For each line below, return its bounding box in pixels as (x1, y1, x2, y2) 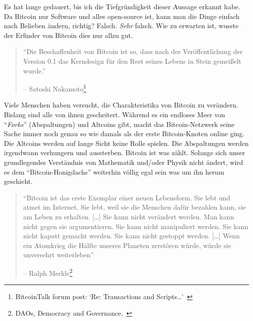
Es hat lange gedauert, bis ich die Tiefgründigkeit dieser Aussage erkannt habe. (4, 1, 240, 11)
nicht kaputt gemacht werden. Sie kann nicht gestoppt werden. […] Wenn (23, 231, 240, 241)
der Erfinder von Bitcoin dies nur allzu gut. (4, 30, 133, 40)
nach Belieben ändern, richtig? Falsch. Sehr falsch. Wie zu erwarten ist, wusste (4, 20, 239, 31)
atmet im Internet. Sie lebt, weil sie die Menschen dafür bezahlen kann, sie (23, 202, 246, 212)
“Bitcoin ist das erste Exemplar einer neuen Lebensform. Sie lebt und (23, 192, 231, 202)
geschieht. (4, 176, 33, 186)
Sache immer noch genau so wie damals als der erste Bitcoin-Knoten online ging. (4, 128, 245, 139)
